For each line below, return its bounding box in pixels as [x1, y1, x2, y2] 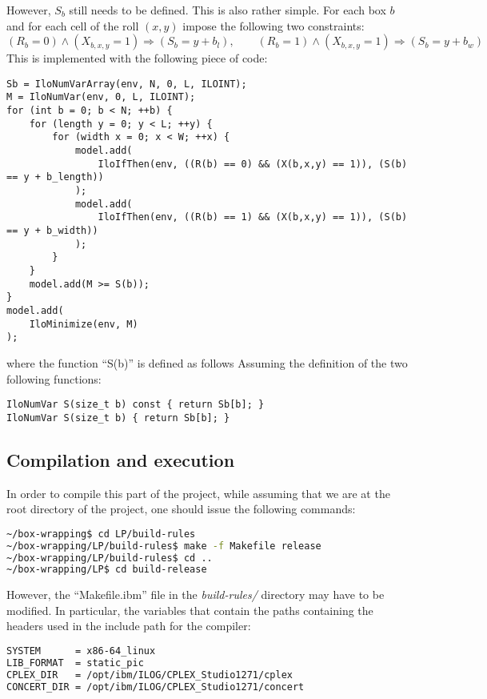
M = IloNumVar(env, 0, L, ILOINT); [6, 91, 196, 103]
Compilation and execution [6, 447, 235, 472]
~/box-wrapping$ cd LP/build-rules [6, 528, 196, 540]
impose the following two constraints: [182, 17, 365, 34]
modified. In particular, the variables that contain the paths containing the [6, 601, 373, 618]
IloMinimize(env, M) [29, 318, 138, 330]
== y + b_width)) [6, 225, 98, 236]
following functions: [6, 370, 102, 387]
